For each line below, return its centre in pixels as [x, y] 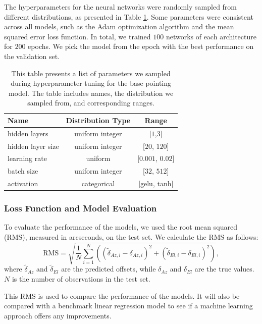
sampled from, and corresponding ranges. [91, 103]
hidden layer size [33, 146]
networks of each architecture [211, 36]
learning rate [27, 158]
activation [23, 183]
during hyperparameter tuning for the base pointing [91, 83]
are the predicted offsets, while [109, 269]
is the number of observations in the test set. [81, 279]
